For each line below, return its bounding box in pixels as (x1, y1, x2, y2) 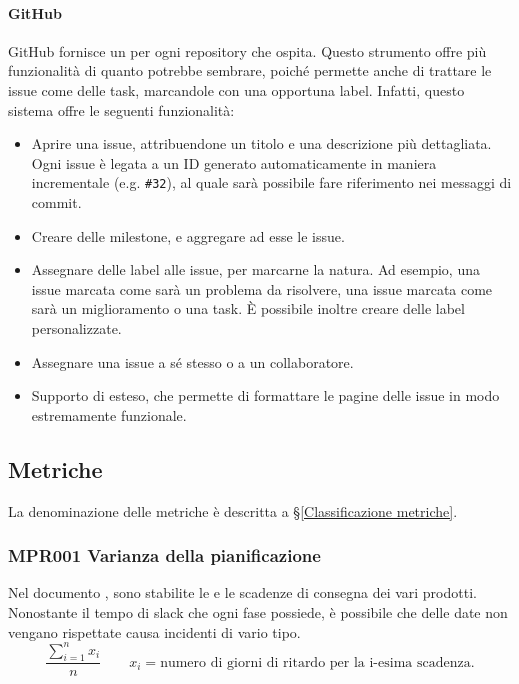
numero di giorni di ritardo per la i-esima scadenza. (160, 655, 475, 670)
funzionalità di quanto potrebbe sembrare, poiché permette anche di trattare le (8, 60, 492, 81)
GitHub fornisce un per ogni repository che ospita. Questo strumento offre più (8, 40, 487, 61)
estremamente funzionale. (31, 404, 187, 425)
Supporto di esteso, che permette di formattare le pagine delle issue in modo (31, 385, 500, 406)
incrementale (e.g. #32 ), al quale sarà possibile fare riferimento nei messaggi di (31, 172, 512, 193)
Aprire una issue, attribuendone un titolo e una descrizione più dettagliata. (31, 133, 492, 154)
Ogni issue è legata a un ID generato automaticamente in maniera (31, 152, 437, 173)
